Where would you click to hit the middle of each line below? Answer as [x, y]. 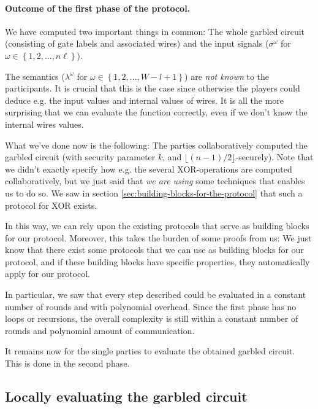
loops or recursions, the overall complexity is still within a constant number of [152, 318]
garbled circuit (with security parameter [80, 157]
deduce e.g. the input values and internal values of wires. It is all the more [145, 100]
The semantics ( [35, 76]
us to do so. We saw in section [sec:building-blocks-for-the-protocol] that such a [154, 193]
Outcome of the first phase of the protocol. [98, 8]
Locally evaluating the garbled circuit [126, 396]
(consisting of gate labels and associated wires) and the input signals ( [137, 43]
